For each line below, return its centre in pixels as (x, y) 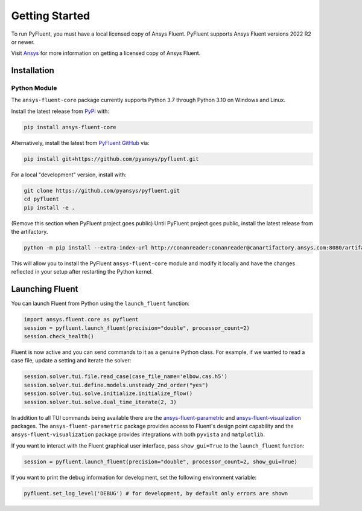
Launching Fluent (45, 289)
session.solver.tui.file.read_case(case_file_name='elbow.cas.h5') (126, 377)
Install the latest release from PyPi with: (60, 111)
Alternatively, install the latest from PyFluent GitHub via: (81, 143)
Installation (33, 70)
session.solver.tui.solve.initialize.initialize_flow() (108, 394)
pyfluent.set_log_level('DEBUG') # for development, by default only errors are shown (156, 493)
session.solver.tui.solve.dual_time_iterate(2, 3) (100, 402)
